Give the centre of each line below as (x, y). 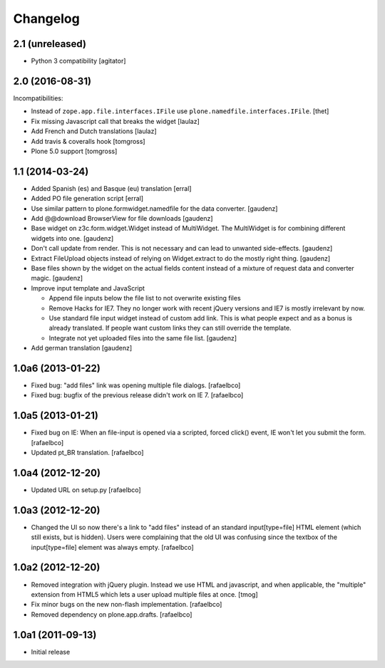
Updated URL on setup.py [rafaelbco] (86, 490)
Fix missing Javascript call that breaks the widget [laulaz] (115, 121)
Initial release (51, 652)
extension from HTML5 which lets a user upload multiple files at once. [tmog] (144, 594)
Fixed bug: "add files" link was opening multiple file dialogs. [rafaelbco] (136, 385)
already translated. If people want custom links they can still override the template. (170, 328)
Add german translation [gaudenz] (82, 348)
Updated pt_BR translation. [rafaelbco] (87, 453)
